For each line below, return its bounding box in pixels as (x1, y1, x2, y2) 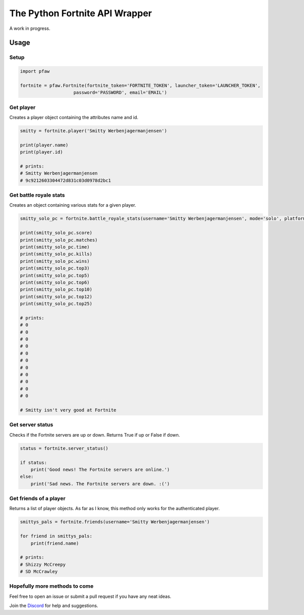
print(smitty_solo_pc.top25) (20, 301, 93, 306)
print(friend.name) (30, 540, 80, 546)
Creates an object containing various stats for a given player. (9, 202, 136, 208)
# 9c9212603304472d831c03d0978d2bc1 (20, 177, 111, 183)
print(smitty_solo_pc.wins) (20, 258, 90, 264)
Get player (9, 104, 35, 111)
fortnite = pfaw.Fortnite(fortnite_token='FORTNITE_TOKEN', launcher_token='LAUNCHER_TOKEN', (20, 83, 261, 88)
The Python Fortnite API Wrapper (9, 8, 152, 19)
